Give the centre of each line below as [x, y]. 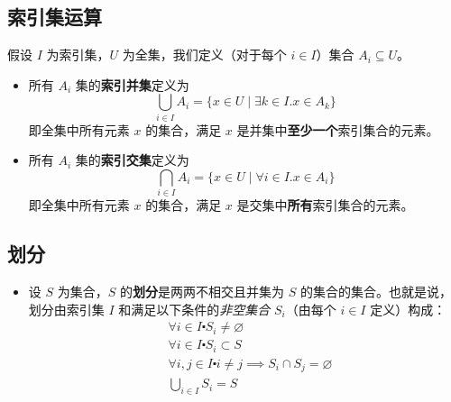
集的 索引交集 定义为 [132, 160]
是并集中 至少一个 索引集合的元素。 [338, 129]
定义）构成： [408, 309]
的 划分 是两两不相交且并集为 [202, 292]
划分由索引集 [66, 309]
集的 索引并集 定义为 [132, 84]
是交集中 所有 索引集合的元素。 [325, 205]
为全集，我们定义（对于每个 [204, 55]
